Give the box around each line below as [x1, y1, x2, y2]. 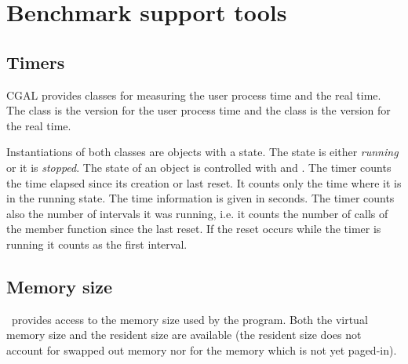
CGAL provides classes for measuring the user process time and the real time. [6, 86, 381, 103]
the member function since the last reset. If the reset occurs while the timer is [6, 220, 381, 237]
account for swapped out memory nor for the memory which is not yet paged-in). [6, 341, 397, 358]
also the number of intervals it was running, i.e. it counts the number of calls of [6, 205, 388, 221]
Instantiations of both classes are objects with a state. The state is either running [6, 144, 399, 160]
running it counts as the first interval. [6, 235, 188, 252]
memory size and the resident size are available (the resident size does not [6, 326, 362, 343]
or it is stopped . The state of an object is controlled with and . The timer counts [6, 158, 392, 175]
